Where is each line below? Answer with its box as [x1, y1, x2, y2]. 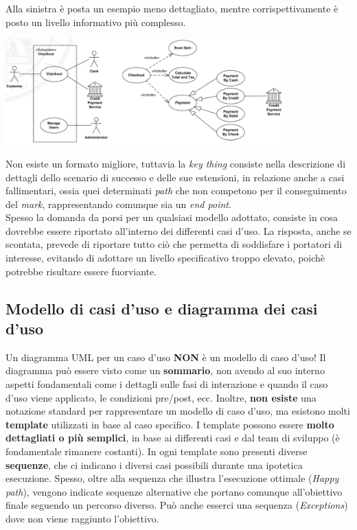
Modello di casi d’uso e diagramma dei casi [5, 297, 318, 319]
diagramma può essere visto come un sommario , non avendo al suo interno [5, 363, 325, 378]
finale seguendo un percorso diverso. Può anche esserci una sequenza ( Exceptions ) [5, 498, 348, 512]
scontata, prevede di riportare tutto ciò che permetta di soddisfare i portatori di [5, 237, 343, 251]
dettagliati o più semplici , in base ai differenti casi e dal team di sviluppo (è [5, 430, 340, 445]
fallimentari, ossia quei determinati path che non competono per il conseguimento [5, 183, 347, 198]
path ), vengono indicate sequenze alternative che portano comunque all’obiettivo [5, 484, 343, 498]
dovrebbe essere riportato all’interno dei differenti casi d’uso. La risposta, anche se [5, 223, 352, 238]
